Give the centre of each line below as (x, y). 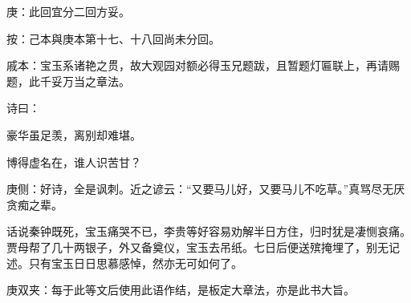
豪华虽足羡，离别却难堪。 (74, 134)
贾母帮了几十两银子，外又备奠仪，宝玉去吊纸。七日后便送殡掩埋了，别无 (197, 246)
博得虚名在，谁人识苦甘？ (74, 162)
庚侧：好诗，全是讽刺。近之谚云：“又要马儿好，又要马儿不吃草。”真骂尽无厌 (206, 189)
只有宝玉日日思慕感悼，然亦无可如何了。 (135, 263)
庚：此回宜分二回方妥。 (68, 11)
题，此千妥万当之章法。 (68, 81)
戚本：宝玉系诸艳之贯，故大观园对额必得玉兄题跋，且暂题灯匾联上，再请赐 (203, 65)
